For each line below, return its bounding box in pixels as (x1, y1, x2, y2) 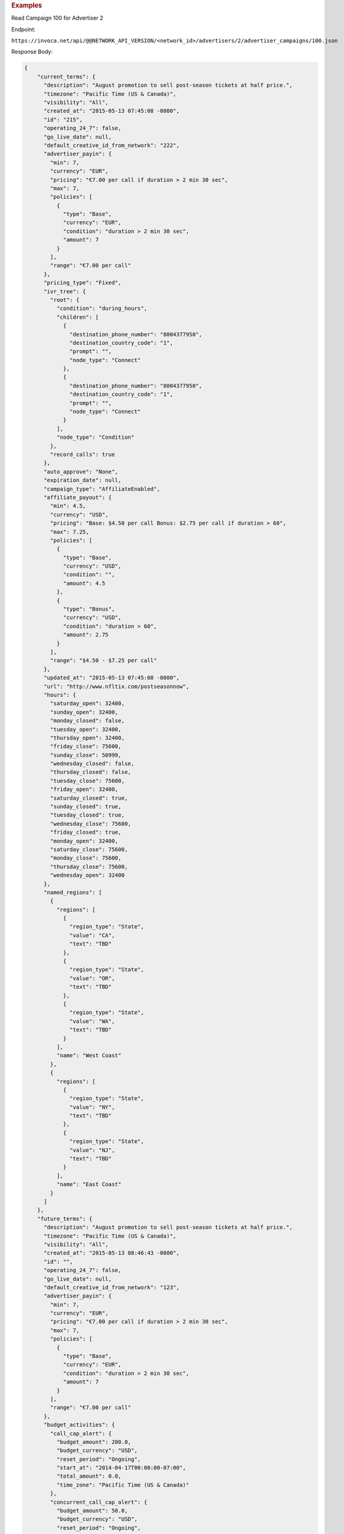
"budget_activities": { (44, 1421, 115, 1428)
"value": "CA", (69, 931, 115, 939)
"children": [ (56, 314, 99, 320)
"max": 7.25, (50, 528, 90, 535)
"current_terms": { (37, 73, 96, 80)
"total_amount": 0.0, (56, 1473, 122, 1480)
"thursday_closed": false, (50, 769, 131, 776)
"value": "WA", (69, 1017, 115, 1025)
